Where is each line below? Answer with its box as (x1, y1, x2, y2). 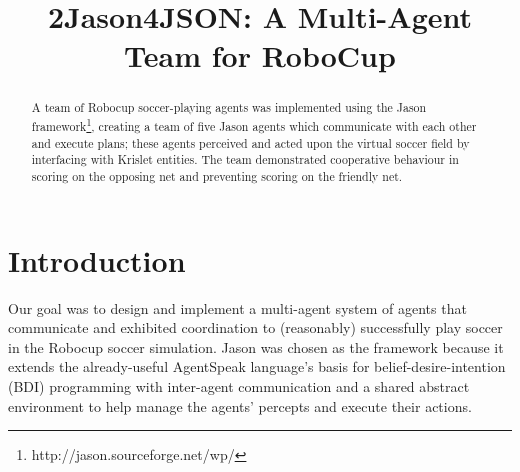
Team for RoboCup (124, 35, 396, 76)
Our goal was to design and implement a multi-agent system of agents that (8, 297, 467, 318)
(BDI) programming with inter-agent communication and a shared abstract (8, 375, 470, 396)
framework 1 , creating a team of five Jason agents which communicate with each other (31, 115, 477, 134)
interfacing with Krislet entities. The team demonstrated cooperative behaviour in (31, 151, 459, 168)
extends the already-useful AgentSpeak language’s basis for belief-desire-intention (8, 356, 506, 377)
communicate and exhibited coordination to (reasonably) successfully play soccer (8, 317, 503, 338)
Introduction (8, 239, 186, 280)
